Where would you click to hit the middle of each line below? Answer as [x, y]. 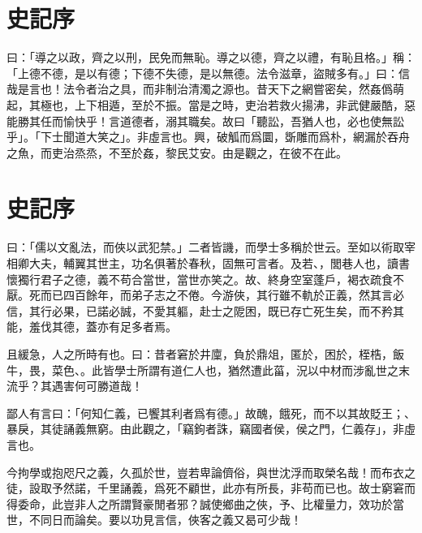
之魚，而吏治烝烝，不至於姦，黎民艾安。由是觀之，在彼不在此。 [177, 152]
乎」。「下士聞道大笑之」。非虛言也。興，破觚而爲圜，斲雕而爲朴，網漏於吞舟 [208, 137]
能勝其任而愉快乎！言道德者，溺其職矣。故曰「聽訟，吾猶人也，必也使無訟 [205, 120]
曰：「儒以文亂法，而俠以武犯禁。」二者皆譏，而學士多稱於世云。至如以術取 [205, 247]
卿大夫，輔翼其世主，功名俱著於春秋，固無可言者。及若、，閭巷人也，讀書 [213, 263]
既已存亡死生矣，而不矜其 [336, 310]
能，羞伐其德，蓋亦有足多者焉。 [92, 327]
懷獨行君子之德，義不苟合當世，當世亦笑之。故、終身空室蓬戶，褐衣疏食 [200, 279]
